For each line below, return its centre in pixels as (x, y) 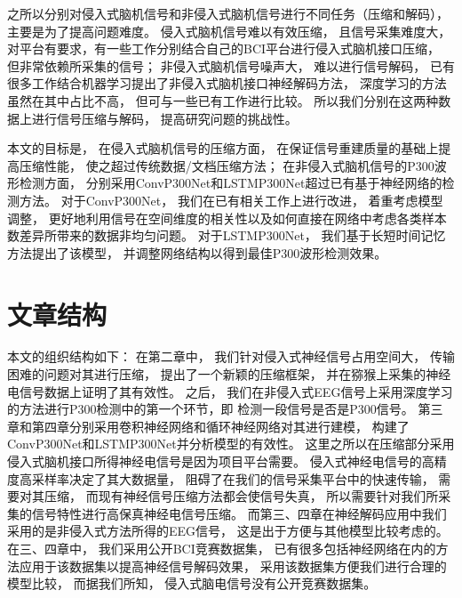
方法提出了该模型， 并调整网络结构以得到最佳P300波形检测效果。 (197, 252)
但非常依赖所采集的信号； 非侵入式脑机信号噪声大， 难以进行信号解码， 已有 (231, 65)
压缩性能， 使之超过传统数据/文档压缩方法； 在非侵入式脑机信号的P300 (227, 165)
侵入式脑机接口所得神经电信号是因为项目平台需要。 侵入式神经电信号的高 (221, 461)
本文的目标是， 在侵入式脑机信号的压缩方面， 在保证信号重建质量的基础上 (223, 148)
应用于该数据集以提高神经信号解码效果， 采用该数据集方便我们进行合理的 (233, 566)
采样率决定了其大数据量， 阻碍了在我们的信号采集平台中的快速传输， (233, 478)
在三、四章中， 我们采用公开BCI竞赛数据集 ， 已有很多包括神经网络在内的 (222, 548)
